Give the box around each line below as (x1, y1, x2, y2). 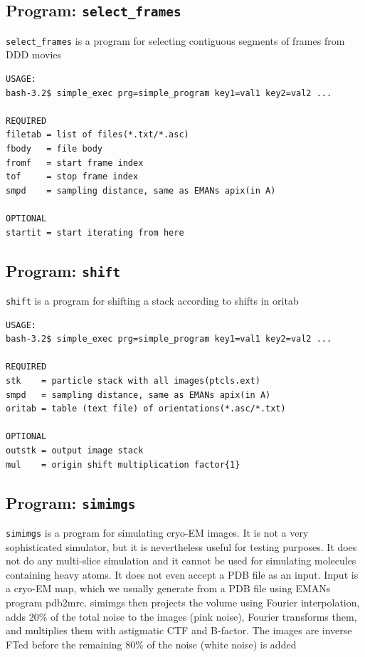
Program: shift (6, 259, 120, 281)
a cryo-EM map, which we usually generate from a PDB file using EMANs (6, 581, 331, 596)
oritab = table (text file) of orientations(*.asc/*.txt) (6, 404, 286, 414)
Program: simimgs (6, 491, 136, 513)
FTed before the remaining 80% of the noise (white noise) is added (6, 636, 297, 651)
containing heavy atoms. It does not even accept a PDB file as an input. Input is (6, 567, 359, 582)
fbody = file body (6, 144, 103, 154)
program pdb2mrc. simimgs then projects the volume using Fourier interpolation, (6, 594, 360, 609)
